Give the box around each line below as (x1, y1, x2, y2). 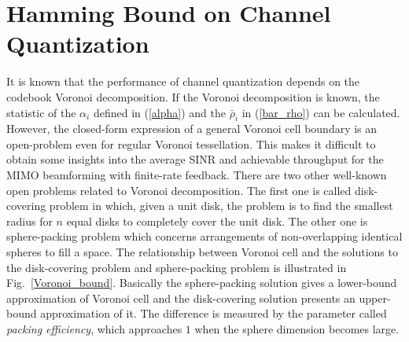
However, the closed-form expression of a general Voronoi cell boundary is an (6, 120, 378, 137)
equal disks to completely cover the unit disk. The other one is (66, 212, 368, 229)
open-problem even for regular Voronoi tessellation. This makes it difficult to (6, 135, 376, 152)
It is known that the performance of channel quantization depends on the (6, 73, 360, 90)
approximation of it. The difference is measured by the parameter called (40, 305, 387, 322)
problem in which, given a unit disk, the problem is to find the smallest (49, 197, 393, 214)
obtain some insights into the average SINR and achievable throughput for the (6, 151, 384, 167)
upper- (359, 289, 391, 306)
